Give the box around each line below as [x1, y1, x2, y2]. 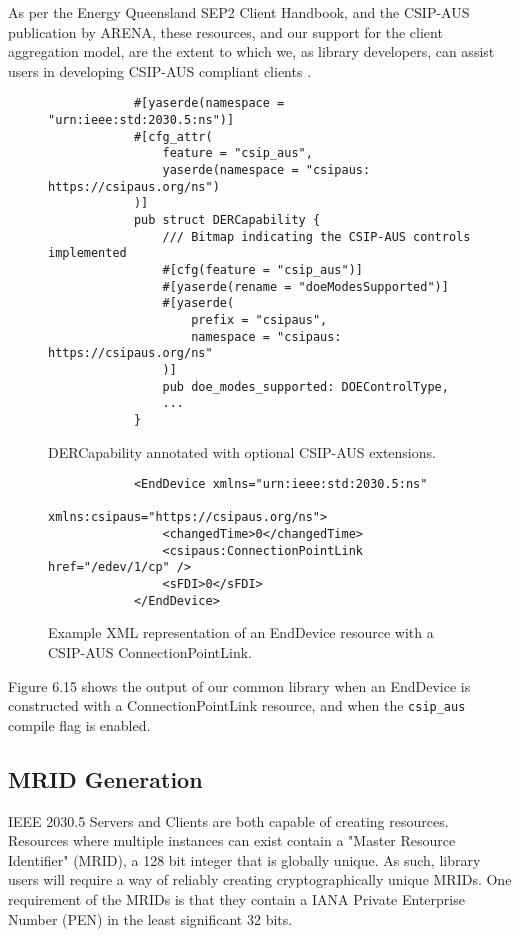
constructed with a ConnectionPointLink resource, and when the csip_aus [8, 695, 466, 716]
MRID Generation [8, 763, 203, 794]
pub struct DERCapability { [133, 212, 321, 227]
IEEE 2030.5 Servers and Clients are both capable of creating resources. [8, 810, 449, 831]
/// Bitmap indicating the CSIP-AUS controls [162, 229, 471, 244]
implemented [48, 246, 127, 261]
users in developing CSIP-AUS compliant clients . [8, 60, 312, 81]
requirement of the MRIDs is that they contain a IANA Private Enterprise [8, 888, 465, 909]
